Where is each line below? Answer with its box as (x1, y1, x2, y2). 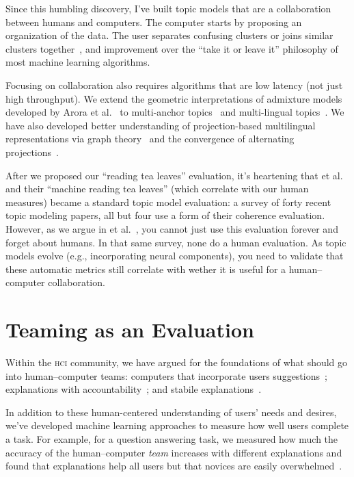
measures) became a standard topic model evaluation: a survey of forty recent (5, 194, 331, 209)
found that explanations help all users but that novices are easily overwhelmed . (5, 459, 342, 473)
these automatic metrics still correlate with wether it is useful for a (5, 261, 286, 276)
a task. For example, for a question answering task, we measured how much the (5, 431, 338, 446)
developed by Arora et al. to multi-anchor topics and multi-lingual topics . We (5, 105, 344, 119)
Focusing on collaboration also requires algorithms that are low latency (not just (5, 77, 343, 92)
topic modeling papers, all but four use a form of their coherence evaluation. (5, 208, 325, 222)
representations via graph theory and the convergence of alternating (5, 131, 295, 146)
